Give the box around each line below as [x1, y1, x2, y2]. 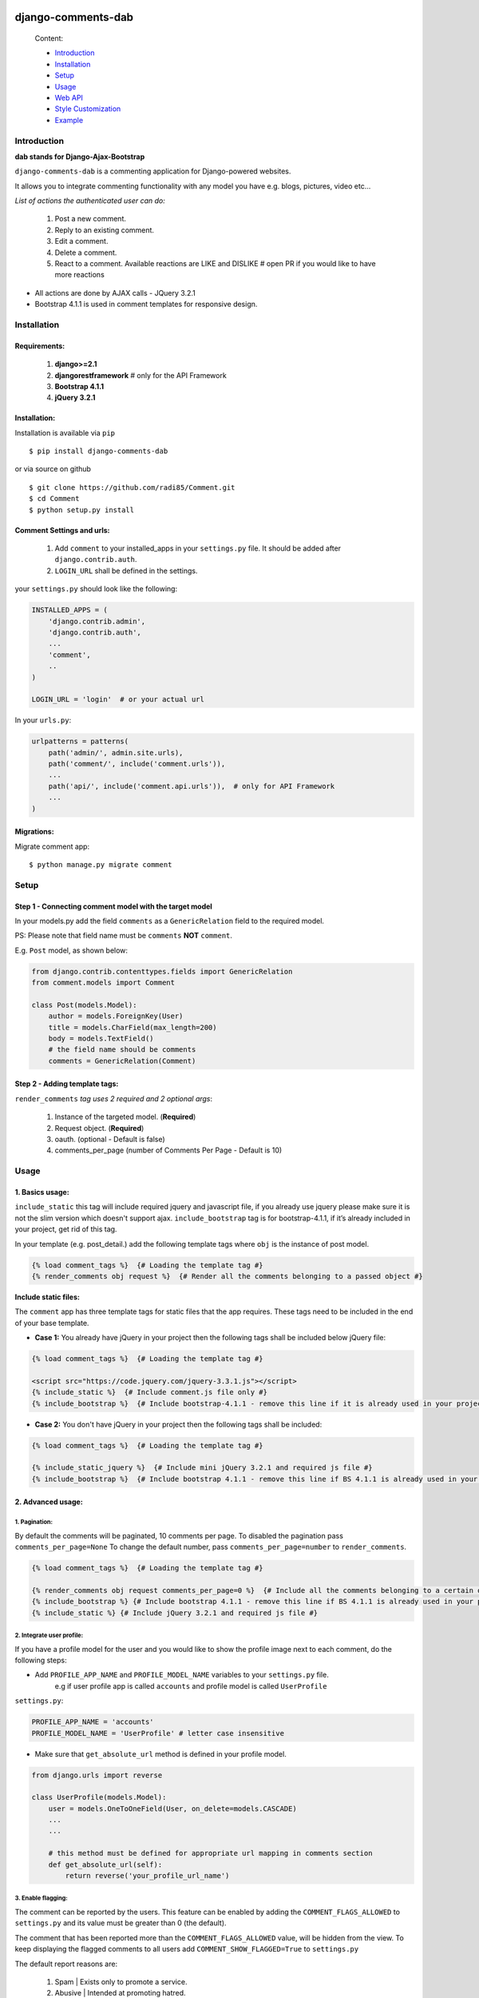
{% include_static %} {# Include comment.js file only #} [31, 1387, 267, 1397]
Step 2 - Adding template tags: [14, 1079, 119, 1089]
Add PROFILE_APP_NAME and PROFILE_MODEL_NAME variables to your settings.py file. [34, 1670, 329, 1680]
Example [54, 115, 84, 125]
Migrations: [14, 827, 55, 837]
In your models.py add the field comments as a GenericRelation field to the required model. [14, 916, 325, 925]
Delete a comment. [54, 248, 117, 257]
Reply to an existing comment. [54, 225, 155, 235]
